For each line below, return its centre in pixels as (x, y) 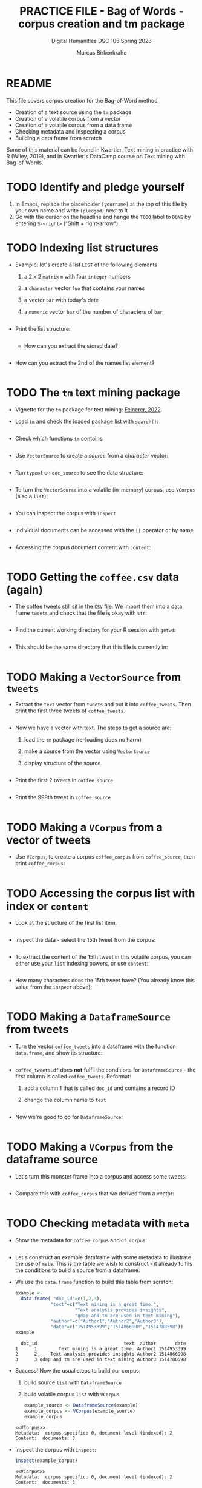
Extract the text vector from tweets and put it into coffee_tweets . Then (103, 705)
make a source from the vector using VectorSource (87, 751)
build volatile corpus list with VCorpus (72, 1395)
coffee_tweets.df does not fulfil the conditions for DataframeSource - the (105, 1070)
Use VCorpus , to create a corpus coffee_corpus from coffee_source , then (105, 857)
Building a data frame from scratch (58, 138)
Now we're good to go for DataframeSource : (69, 1117)
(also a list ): (31, 496)
